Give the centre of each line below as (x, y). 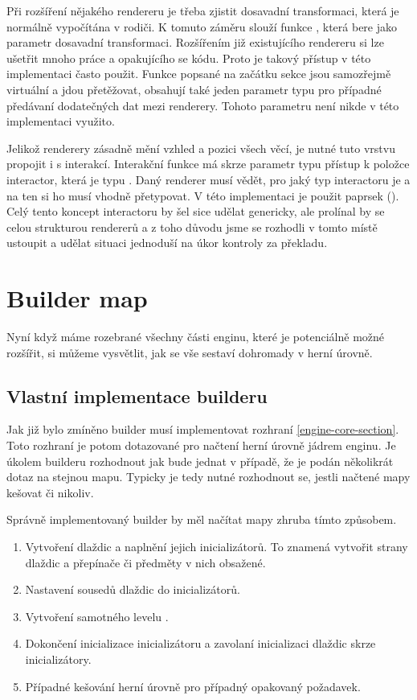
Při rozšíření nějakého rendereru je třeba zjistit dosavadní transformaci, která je (203, 10)
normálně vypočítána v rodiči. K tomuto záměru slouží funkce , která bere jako (202, 26)
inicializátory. (58, 659)
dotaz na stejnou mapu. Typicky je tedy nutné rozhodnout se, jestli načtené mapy (208, 477)
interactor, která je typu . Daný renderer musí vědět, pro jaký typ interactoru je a (208, 179)
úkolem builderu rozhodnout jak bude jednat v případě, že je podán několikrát (200, 461)
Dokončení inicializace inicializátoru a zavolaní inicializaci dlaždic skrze (200, 643)
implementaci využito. (61, 121)
